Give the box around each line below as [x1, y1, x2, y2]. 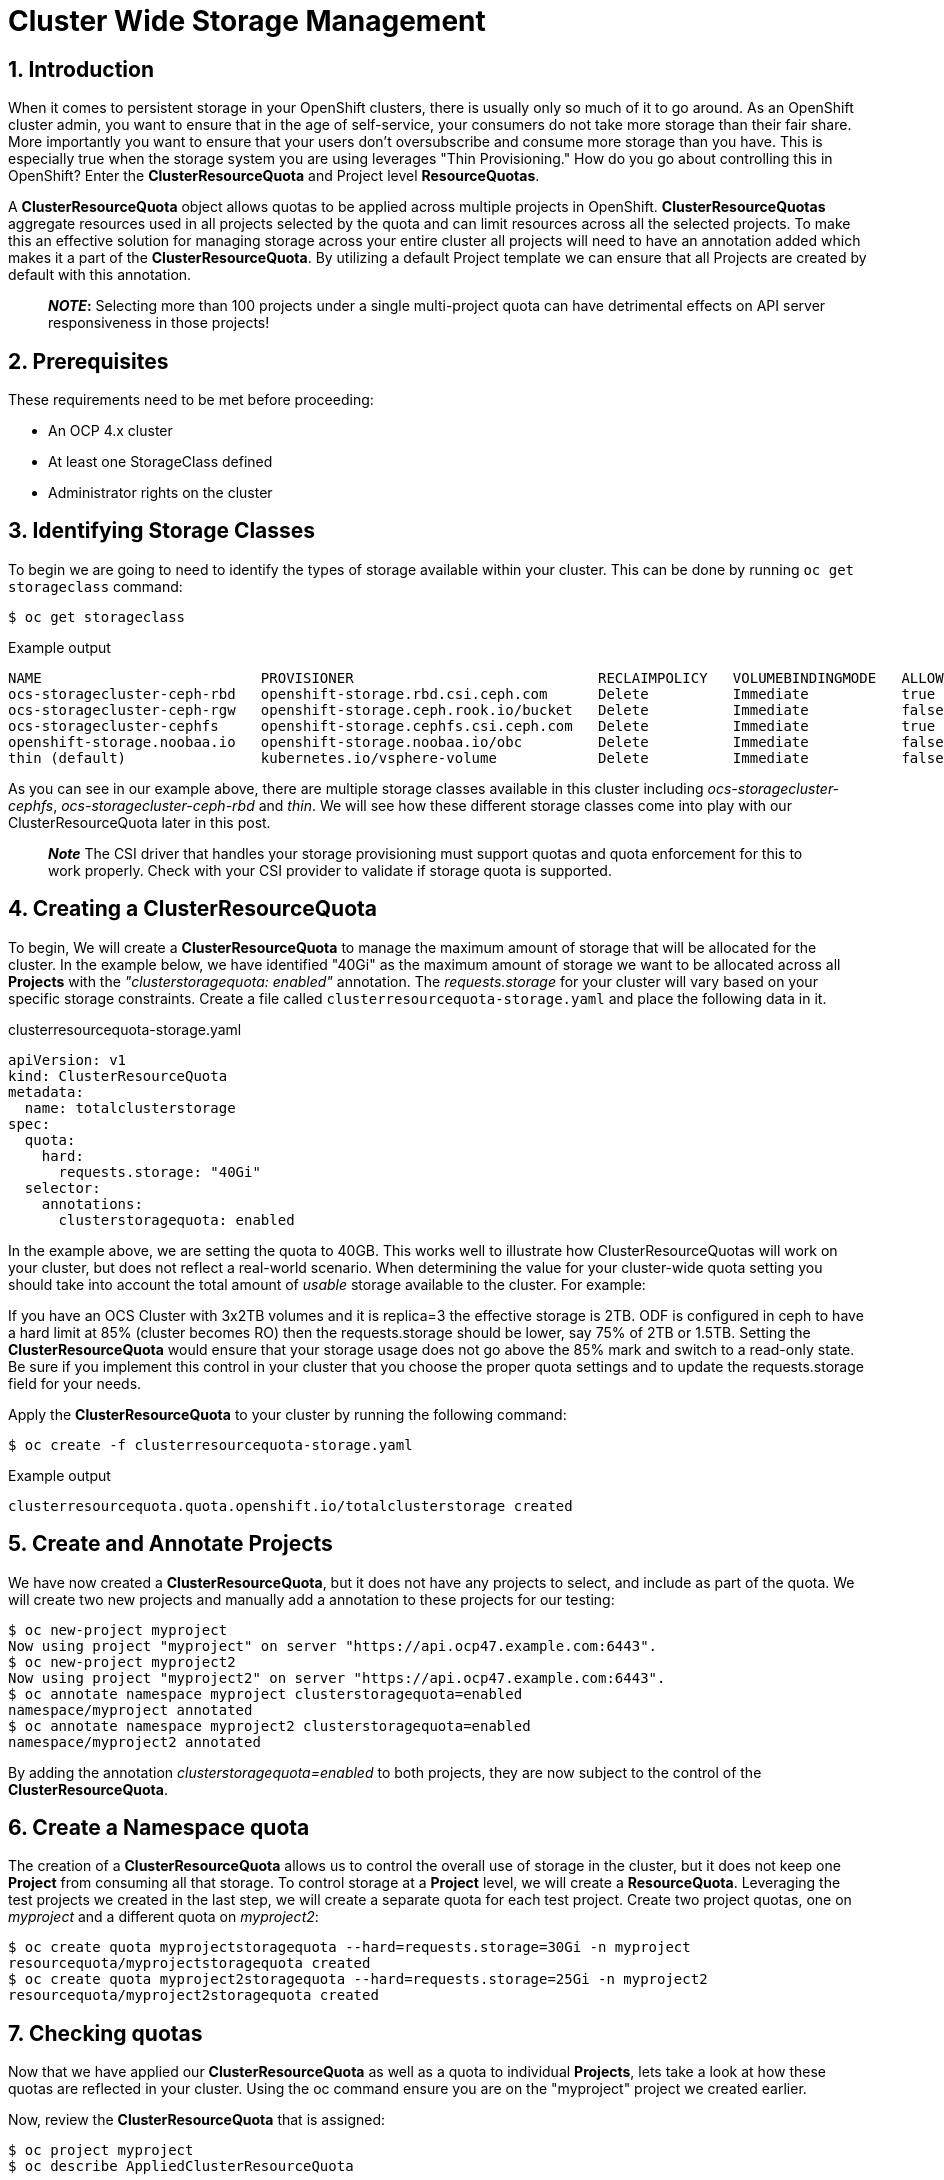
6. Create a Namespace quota [8, 1814, 310, 1840]
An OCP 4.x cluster [48, 422, 173, 440]
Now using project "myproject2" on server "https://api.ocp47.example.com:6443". [8, 1669, 666, 1686]
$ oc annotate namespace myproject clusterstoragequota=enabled [8, 1685, 523, 1702]
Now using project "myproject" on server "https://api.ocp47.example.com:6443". [8, 1637, 658, 1654]
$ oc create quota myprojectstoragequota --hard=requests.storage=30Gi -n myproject [8, 1939, 691, 1956]
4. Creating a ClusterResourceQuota [8, 896, 378, 922]
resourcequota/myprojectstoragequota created [8, 1955, 371, 1972]
